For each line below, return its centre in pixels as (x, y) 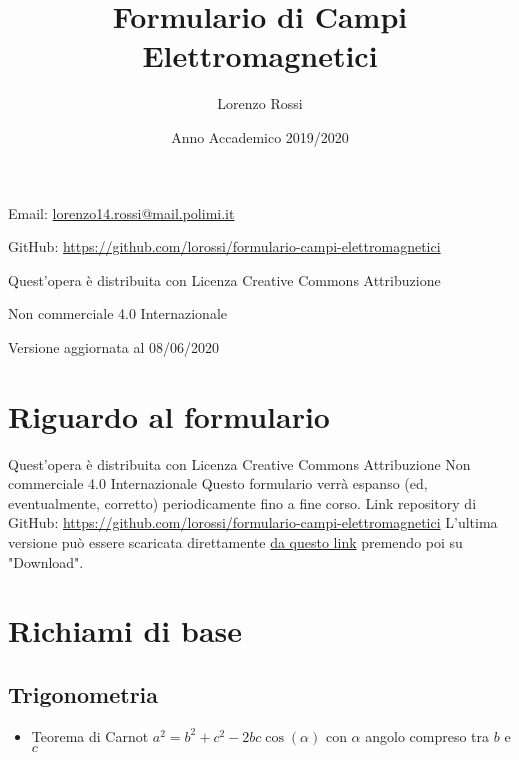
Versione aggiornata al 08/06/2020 (113, 346)
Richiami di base (125, 630)
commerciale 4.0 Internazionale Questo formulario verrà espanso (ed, (218, 483)
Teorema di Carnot (90, 735)
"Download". (46, 561)
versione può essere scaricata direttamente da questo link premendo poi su (235, 541)
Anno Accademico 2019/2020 (260, 136)
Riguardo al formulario (169, 415)
